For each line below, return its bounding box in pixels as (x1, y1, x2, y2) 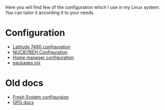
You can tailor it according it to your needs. (5, 10, 95, 16)
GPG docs (12, 99, 34, 105)
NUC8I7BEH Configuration (12, 49, 68, 55)
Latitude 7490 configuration (12, 44, 71, 50)
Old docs (5, 77, 44, 89)
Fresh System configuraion (12, 94, 69, 100)
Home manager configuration (12, 54, 74, 60)
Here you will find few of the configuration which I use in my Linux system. (5, 5, 160, 10)
